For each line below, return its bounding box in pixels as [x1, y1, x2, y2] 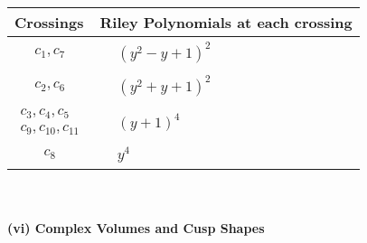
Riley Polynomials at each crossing [99, 12, 353, 33]
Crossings [14, 12, 84, 33]
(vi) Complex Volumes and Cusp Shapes [7, 219, 265, 238]
